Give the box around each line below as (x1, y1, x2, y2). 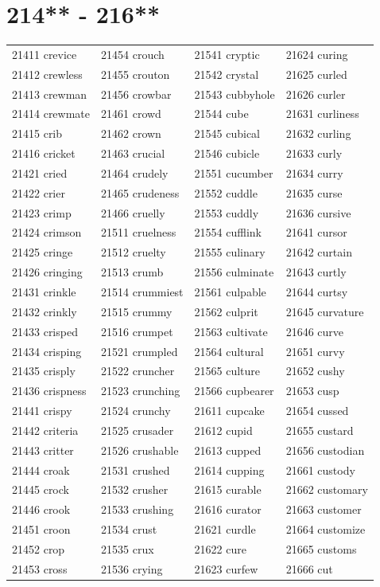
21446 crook (12, 501, 71, 518)
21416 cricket (12, 145, 76, 162)
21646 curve (285, 323, 344, 339)
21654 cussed (285, 402, 349, 419)
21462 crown (101, 125, 161, 142)
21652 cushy (285, 362, 345, 379)
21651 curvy (285, 342, 345, 359)
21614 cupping (194, 461, 265, 478)
